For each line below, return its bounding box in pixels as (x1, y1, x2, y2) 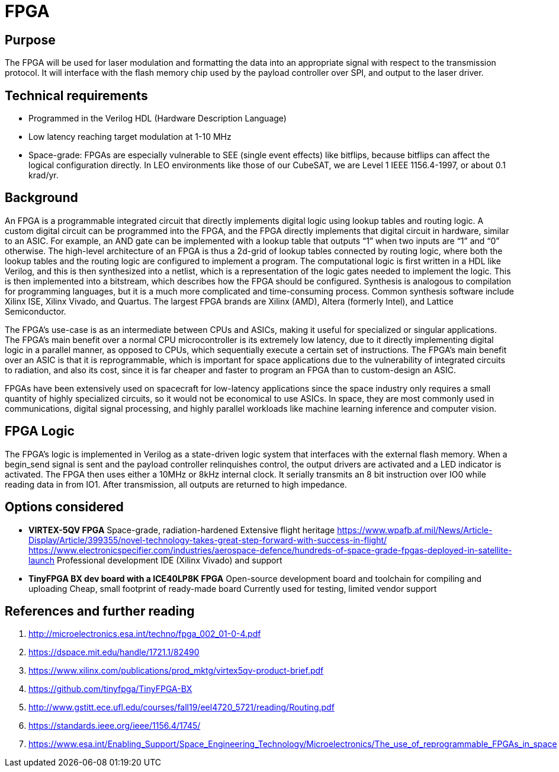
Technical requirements (5, 88, 148, 103)
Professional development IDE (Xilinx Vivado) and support (57, 555, 282, 565)
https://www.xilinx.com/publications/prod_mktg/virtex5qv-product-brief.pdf (28, 665, 324, 676)
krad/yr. (28, 170, 59, 181)
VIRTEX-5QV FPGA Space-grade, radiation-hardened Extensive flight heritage (28, 524, 335, 535)
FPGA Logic (5, 424, 75, 439)
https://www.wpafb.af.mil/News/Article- (337, 524, 493, 535)
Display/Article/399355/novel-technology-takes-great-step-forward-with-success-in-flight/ (28, 534, 387, 545)
